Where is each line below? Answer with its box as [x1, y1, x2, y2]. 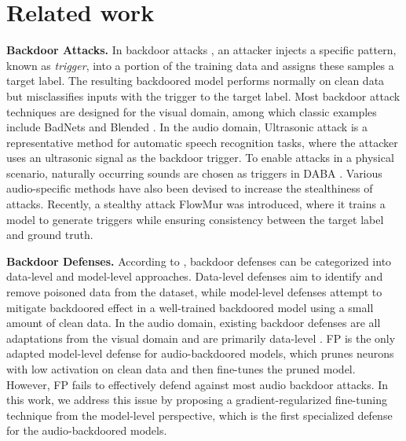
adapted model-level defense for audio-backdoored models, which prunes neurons [6, 345, 394, 362]
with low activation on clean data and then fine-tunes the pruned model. [6, 361, 356, 377]
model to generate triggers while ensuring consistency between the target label [6, 211, 384, 227]
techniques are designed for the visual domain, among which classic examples [6, 103, 377, 119]
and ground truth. [6, 226, 93, 243]
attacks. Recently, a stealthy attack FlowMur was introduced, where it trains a [6, 196, 386, 212]
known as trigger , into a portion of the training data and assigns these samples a [6, 57, 394, 73]
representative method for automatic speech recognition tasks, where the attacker [6, 134, 398, 150]
